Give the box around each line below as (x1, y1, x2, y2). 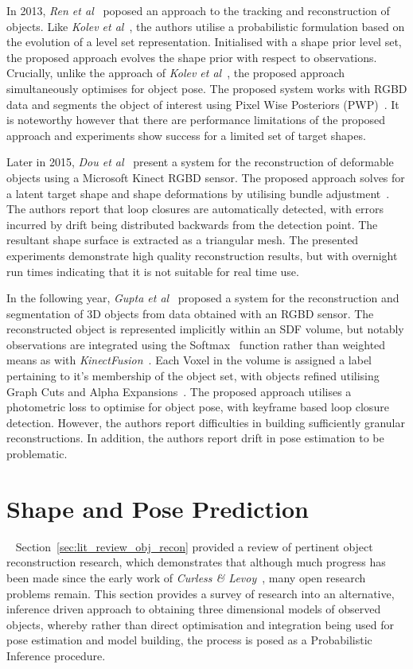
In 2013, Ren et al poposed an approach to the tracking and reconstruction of (6, 2, 390, 18)
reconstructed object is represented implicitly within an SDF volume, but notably (6, 321, 404, 337)
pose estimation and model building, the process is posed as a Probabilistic (6, 632, 372, 648)
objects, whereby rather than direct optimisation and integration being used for (6, 616, 395, 632)
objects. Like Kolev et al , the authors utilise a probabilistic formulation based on (6, 18, 405, 34)
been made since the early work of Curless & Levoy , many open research (6, 569, 366, 585)
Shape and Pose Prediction (6, 492, 309, 524)
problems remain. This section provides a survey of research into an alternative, (6, 585, 395, 601)
